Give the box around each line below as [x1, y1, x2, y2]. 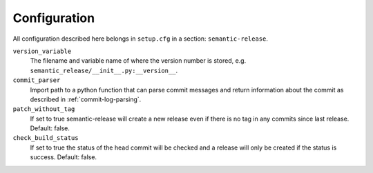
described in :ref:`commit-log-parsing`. [30, 95, 142, 103]
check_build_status [12, 134, 79, 142]
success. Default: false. [30, 153, 97, 161]
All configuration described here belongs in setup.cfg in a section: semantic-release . [12, 34, 269, 43]
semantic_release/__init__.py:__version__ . [30, 66, 178, 74]
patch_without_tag [12, 105, 75, 113]
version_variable [12, 47, 72, 55]
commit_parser [12, 77, 61, 84]
